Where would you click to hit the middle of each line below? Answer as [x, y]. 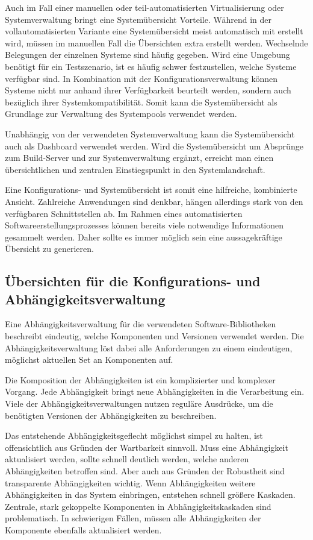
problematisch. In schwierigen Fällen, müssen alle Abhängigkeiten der [133, 518]
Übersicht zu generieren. [49, 249]
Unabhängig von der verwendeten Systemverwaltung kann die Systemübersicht [150, 133]
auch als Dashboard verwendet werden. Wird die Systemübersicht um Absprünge [154, 146]
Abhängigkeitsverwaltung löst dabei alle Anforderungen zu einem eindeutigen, [149, 347]
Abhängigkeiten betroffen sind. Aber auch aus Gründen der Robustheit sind [145, 471]
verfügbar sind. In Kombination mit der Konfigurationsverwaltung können [141, 78]
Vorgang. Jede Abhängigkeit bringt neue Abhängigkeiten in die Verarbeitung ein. [155, 391]
